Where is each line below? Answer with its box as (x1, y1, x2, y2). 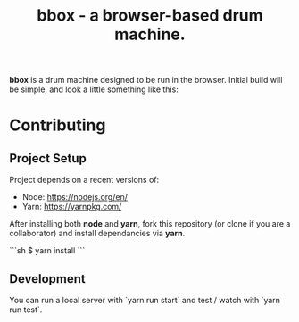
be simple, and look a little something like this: (9, 84, 179, 95)
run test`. (9, 304, 43, 315)
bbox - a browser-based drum (37, 5, 263, 26)
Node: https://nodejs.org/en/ (21, 192, 128, 202)
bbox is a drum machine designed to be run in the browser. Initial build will (9, 75, 283, 86)
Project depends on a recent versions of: (9, 175, 160, 186)
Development (9, 271, 87, 286)
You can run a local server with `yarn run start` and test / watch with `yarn (9, 295, 281, 305)
